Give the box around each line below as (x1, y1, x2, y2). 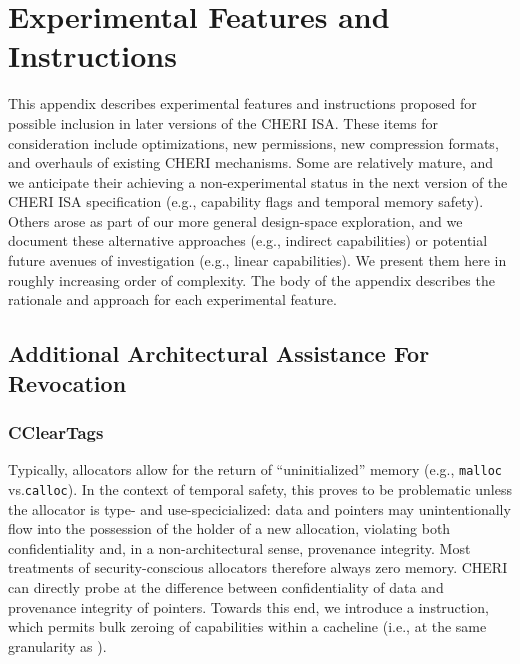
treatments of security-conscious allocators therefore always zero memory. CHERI (8, 557, 508, 578)
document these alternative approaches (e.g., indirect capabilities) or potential (8, 230, 488, 251)
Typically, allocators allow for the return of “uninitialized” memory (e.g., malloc (8, 459, 502, 480)
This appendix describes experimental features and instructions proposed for (8, 93, 477, 114)
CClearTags (8, 419, 104, 444)
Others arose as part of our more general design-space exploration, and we (8, 210, 463, 231)
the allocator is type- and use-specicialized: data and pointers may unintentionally (8, 498, 511, 519)
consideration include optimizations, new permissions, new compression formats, (8, 132, 499, 153)
